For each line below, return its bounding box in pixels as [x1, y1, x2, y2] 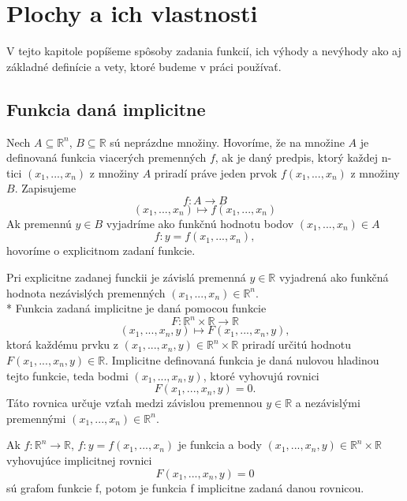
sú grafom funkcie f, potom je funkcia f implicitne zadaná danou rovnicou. [6, 479, 364, 495]
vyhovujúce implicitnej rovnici [6, 451, 152, 468]
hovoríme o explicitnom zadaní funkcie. [6, 242, 196, 259]
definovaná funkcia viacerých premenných [6, 149, 207, 166]
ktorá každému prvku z [6, 336, 119, 353]
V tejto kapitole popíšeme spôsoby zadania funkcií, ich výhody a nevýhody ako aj [6, 43, 401, 59]
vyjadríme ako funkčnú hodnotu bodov [106, 215, 294, 231]
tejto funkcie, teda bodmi [6, 367, 129, 383]
